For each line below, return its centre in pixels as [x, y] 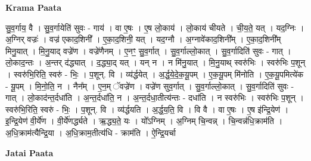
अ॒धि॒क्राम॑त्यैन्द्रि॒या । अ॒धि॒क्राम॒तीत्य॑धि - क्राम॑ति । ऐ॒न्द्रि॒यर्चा [91, 132]
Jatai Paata [29, 152]
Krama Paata [33, 7]
